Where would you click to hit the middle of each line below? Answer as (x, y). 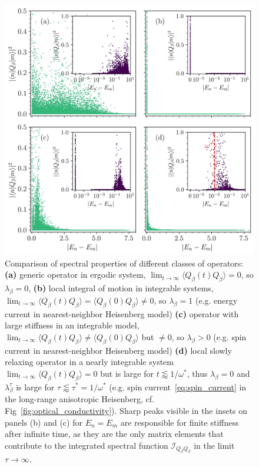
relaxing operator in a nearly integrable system (89, 362)
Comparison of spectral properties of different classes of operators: (124, 263)
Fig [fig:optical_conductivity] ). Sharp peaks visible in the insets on (126, 410)
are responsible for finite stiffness (180, 422)
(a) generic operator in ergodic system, (75, 274)
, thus (197, 373)
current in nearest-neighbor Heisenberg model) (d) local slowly (118, 350)
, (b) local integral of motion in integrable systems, (121, 287)
